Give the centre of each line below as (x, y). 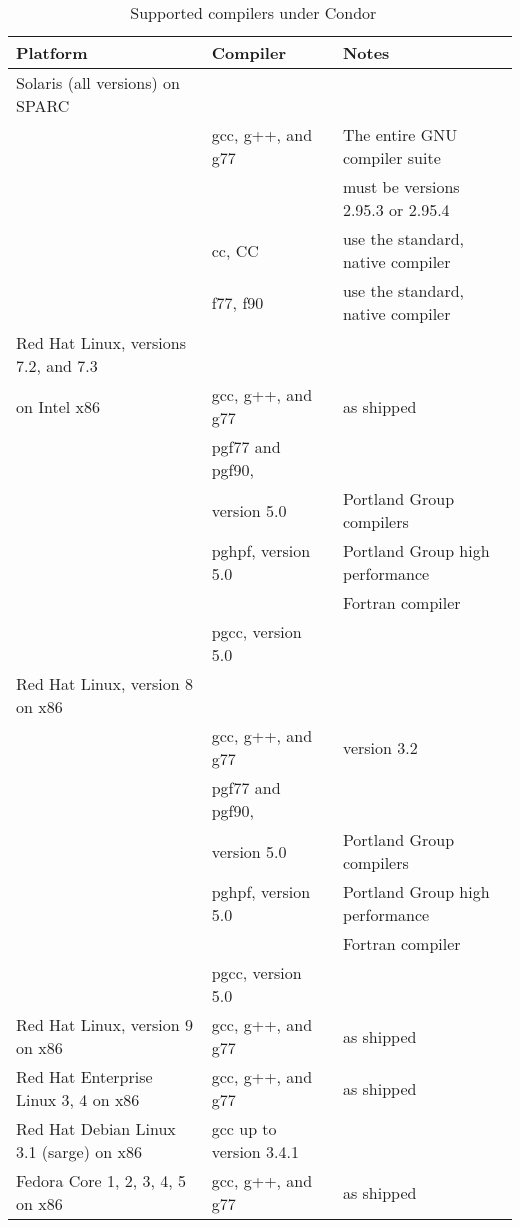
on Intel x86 (58, 406)
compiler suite (391, 157)
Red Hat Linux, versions (101, 342)
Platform (52, 52)
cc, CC (235, 250)
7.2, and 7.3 (57, 365)
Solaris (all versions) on (98, 82)
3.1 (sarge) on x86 (79, 1151)
